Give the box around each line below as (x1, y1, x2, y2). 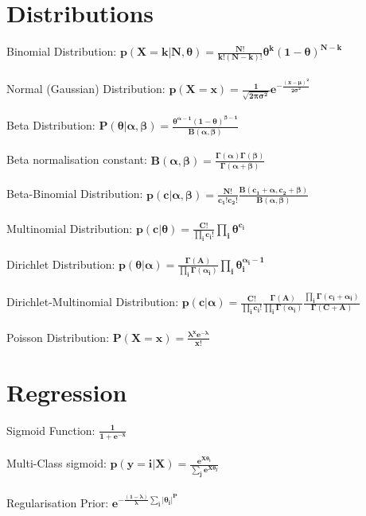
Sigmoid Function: (6, 421, 95, 438)
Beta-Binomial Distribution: (6, 185, 143, 202)
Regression (6, 375, 127, 408)
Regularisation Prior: (6, 495, 109, 511)
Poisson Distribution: (6, 328, 110, 345)
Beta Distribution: (6, 117, 95, 134)
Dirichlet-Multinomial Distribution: (6, 293, 179, 309)
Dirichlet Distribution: (6, 255, 115, 272)
